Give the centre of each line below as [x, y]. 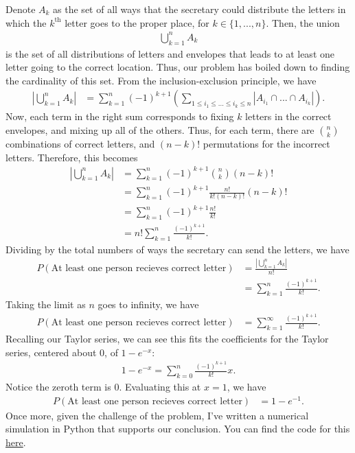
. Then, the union [303, 22]
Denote [21, 9]
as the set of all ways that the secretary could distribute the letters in [199, 9]
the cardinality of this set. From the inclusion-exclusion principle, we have [161, 80]
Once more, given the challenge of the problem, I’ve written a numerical [157, 415]
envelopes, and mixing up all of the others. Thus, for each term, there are [160, 129]
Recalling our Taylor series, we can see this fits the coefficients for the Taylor [167, 339]
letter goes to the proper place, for [137, 22]
